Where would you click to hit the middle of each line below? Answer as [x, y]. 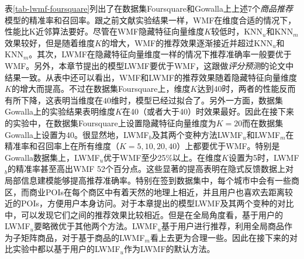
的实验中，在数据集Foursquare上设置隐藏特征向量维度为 [110, 122]
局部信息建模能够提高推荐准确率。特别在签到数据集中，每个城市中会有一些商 [152, 180]
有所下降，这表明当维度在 [54, 100]
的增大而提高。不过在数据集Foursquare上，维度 [101, 89]
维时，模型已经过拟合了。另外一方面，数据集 [197, 100]
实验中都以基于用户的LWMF [66, 249]
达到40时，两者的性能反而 [246, 89]
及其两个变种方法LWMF [197, 134]
